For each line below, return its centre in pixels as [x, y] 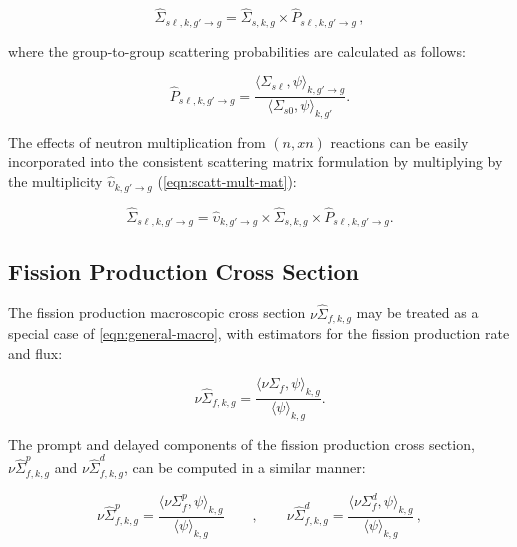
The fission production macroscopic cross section [157, 312]
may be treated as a [417, 312]
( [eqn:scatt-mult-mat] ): [227, 181]
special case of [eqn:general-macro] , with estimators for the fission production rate [259, 333]
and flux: [35, 352]
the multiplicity [55, 181]
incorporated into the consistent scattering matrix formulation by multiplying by [255, 161]
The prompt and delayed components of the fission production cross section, [241, 443]
